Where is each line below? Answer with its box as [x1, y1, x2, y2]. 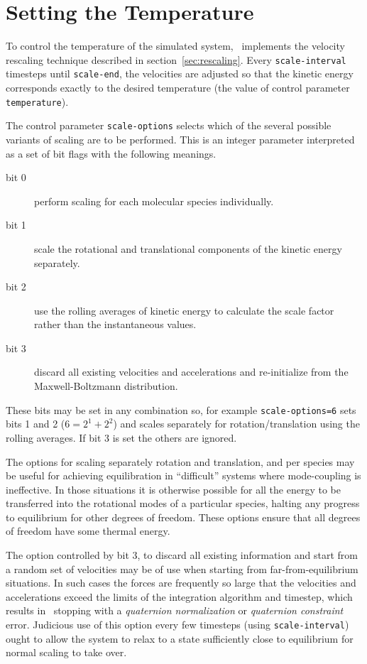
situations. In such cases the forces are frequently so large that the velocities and [6, 575, 356, 590]
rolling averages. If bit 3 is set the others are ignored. [6, 430, 237, 445]
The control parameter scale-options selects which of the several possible [6, 118, 332, 133]
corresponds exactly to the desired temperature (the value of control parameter [6, 80, 350, 95]
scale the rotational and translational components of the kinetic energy [34, 241, 342, 256]
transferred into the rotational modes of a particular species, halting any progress [6, 496, 360, 511]
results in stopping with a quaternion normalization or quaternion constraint [6, 603, 344, 618]
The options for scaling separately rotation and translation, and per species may [6, 454, 355, 469]
